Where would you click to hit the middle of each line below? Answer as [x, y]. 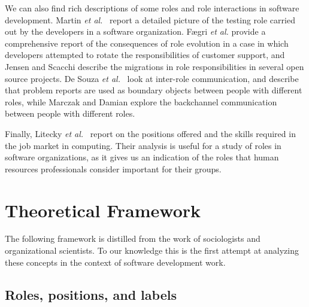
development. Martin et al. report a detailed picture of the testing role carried [150, 19]
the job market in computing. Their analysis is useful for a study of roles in [143, 145]
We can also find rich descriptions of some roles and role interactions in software [152, 8]
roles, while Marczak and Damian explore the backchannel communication [141, 101]
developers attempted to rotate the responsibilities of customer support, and [145, 55]
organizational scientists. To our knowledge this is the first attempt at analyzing [152, 250]
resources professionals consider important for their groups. [113, 168]
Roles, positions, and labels [91, 294]
